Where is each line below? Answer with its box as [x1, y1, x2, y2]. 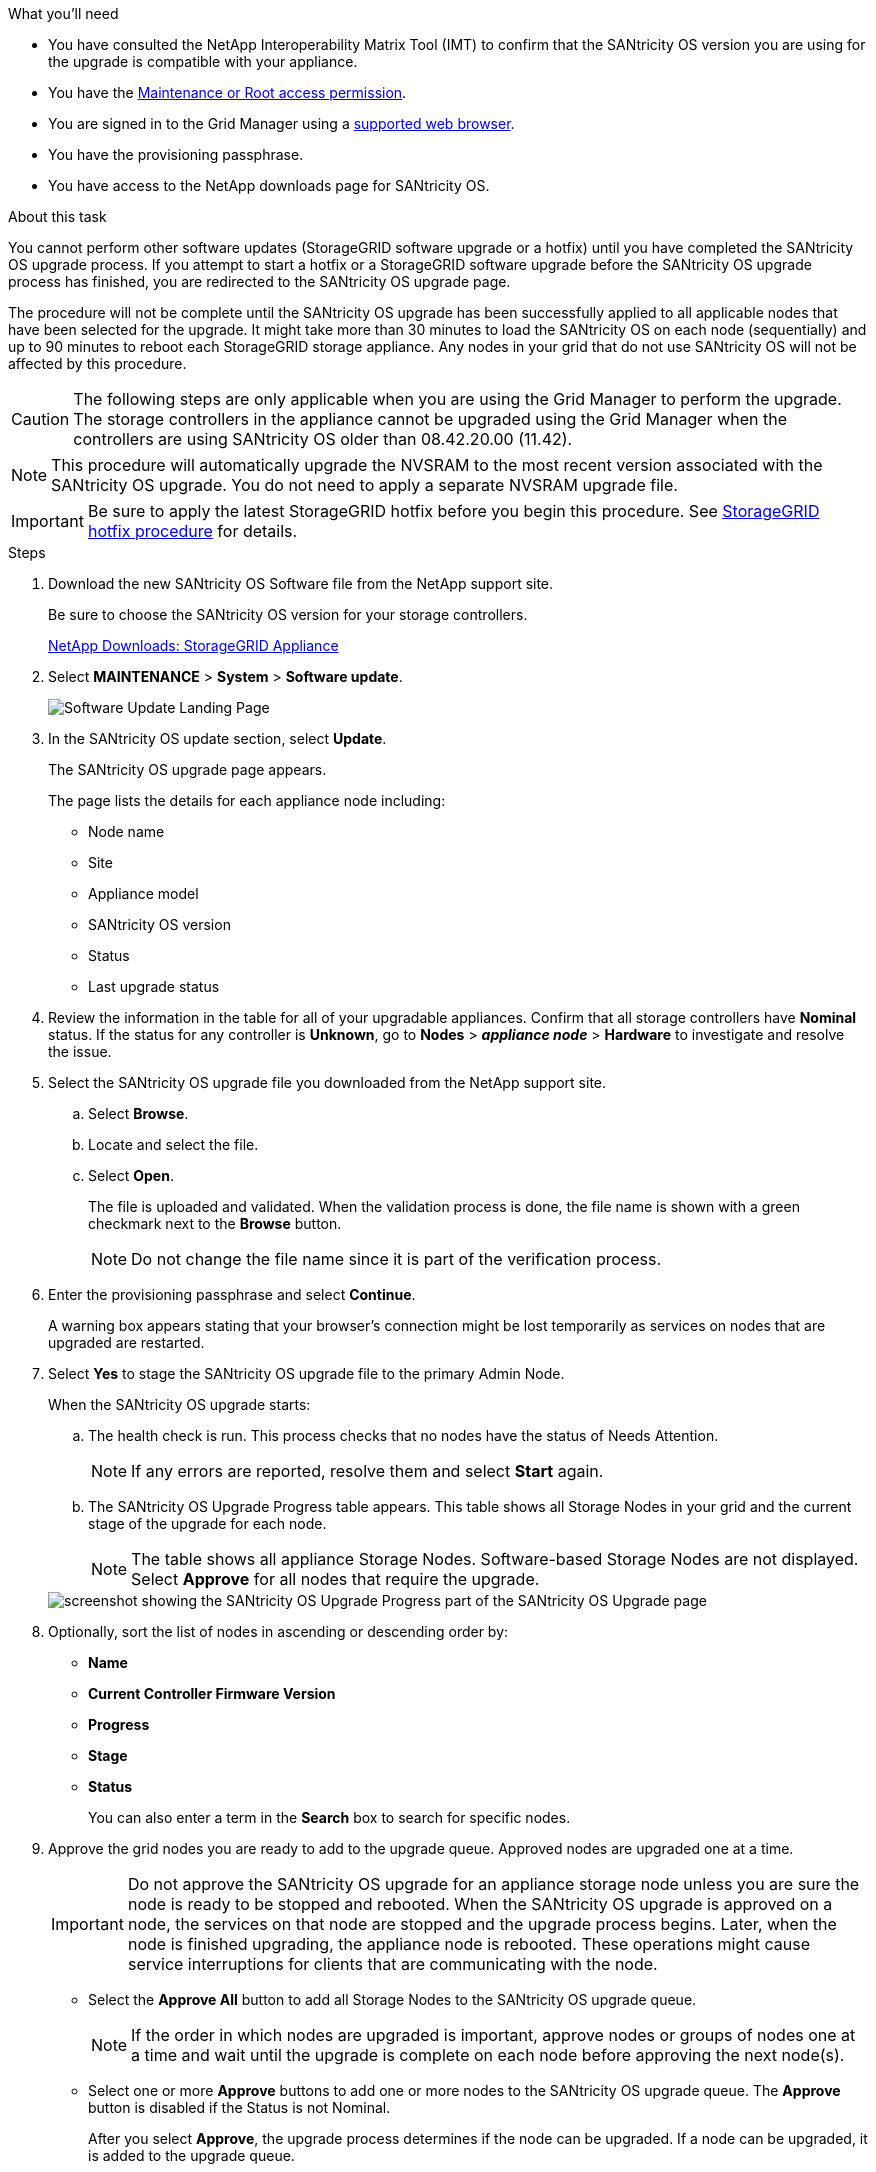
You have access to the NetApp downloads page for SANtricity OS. [48, 177, 490, 194]
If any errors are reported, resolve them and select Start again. [131, 1461, 604, 1481]
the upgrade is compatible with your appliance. [48, 53, 358, 70]
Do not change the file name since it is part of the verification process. [131, 1249, 662, 1269]
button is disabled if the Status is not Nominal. [88, 2099, 391, 2116]
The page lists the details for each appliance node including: [48, 792, 446, 809]
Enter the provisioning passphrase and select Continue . [48, 1286, 416, 1303]
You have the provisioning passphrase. [48, 146, 304, 163]
